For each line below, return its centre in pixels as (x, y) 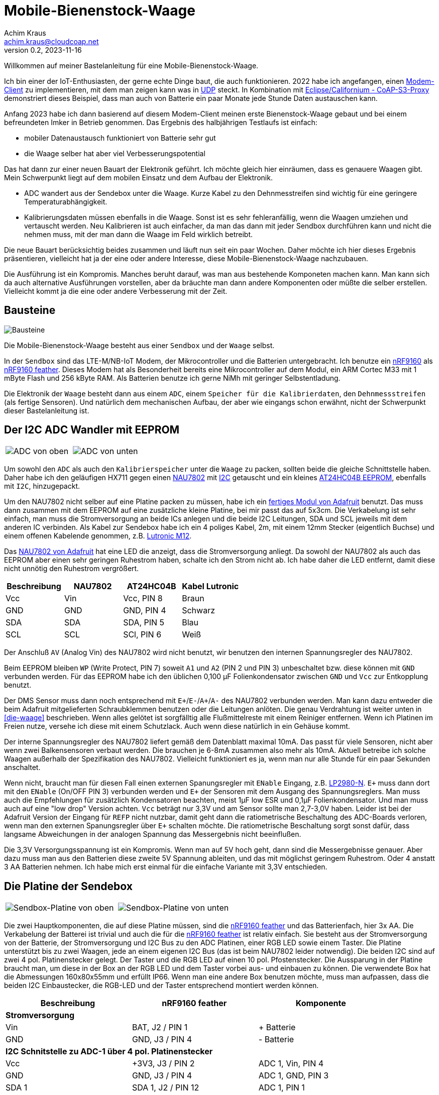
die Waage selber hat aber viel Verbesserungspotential (115, 153)
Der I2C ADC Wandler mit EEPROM (92, 430)
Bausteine (30, 310)
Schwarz (198, 611)
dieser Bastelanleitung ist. (47, 410)
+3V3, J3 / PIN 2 (163, 1064)
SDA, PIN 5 (144, 623)
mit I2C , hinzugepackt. (42, 486)
